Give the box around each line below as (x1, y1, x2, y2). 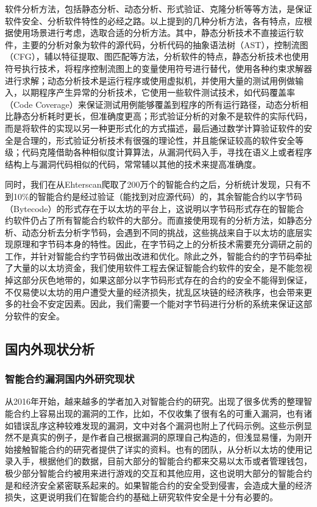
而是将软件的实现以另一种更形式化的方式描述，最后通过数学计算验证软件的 (5, 121, 304, 134)
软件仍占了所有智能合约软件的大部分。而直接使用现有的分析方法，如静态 (13, 214, 304, 227)
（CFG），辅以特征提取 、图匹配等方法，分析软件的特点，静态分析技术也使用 (5, 50, 309, 63)
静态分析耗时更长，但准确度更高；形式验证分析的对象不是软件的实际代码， (13, 110, 312, 122)
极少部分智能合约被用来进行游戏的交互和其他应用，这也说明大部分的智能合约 (5, 467, 312, 479)
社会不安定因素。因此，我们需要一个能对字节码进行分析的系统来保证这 (21, 297, 304, 310)
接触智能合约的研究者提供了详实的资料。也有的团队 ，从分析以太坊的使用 (13, 442, 304, 455)
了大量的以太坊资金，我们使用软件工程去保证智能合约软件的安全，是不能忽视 (5, 261, 312, 274)
